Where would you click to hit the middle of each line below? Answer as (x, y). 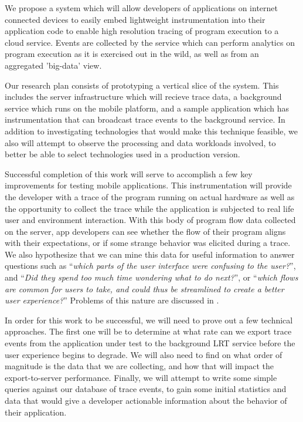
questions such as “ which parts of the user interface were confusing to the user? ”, (150, 266)
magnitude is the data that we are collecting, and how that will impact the (139, 366)
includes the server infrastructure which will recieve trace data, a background (143, 97)
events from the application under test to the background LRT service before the (150, 343)
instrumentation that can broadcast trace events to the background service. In (145, 119)
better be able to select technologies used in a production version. (122, 154)
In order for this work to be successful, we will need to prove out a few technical (149, 320)
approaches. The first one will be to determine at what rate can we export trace (148, 331)
